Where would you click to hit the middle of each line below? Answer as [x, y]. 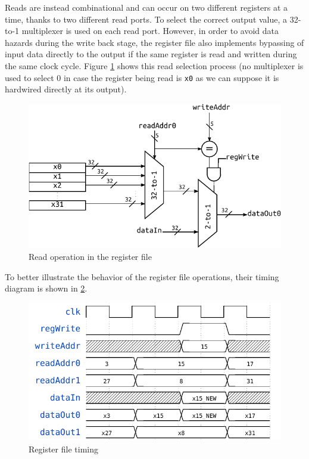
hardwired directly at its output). [66, 89]
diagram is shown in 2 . [46, 288]
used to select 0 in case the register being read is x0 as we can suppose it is [142, 77]
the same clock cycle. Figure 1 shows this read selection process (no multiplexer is [154, 65]
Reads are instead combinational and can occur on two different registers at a [146, 7]
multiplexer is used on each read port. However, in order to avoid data [150, 31]
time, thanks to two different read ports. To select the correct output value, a [146, 19]
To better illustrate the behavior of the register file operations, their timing [142, 276]
